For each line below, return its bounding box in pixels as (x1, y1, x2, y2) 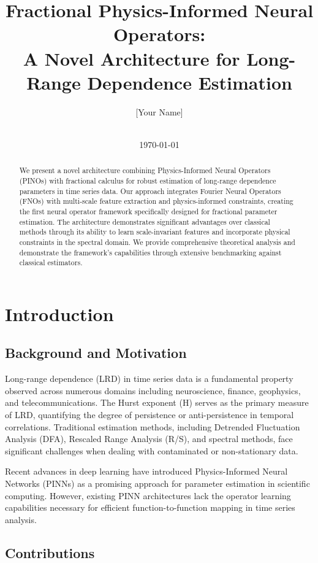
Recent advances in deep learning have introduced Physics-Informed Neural (5, 465, 288, 478)
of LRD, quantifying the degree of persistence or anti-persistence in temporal (5, 408, 294, 421)
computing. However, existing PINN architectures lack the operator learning (5, 489, 291, 502)
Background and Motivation (5, 343, 187, 362)
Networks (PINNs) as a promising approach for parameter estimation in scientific (5, 476, 310, 489)
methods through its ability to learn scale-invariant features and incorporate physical (19, 227, 290, 237)
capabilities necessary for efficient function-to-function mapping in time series (5, 501, 295, 514)
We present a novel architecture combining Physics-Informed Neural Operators (19, 165, 271, 176)
